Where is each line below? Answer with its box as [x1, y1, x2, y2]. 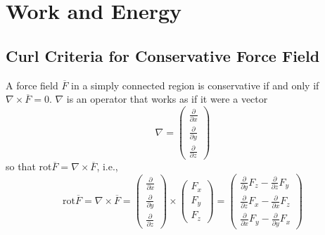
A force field [6, 77, 58, 92]
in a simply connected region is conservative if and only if [71, 77, 319, 92]
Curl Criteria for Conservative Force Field [6, 44, 320, 66]
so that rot [6, 159, 52, 174]
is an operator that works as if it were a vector [66, 91, 268, 106]
